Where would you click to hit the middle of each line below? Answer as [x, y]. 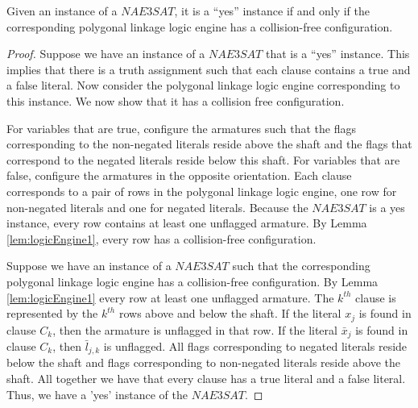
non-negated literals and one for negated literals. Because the [157, 207]
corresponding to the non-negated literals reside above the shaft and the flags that [209, 144]
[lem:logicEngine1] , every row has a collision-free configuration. [161, 238]
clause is [376, 297]
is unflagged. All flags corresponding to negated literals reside [255, 346]
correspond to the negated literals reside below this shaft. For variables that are [203, 159]
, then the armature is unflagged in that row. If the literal [195, 329]
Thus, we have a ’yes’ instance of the [97, 394]
